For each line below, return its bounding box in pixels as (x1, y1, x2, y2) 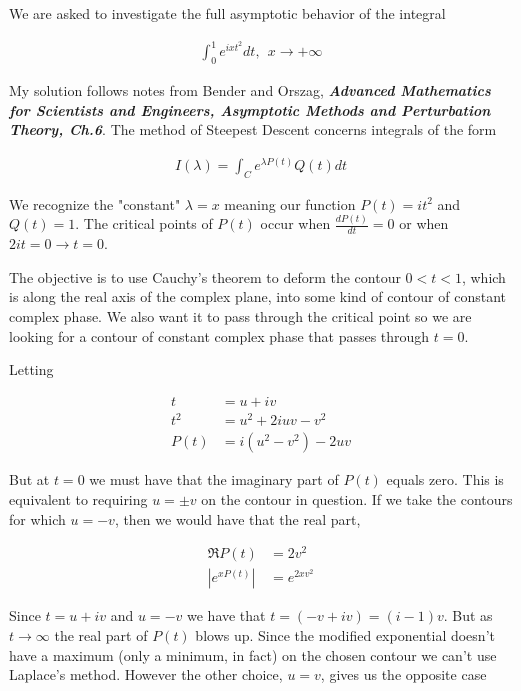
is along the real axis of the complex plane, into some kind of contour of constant (9, 286, 506, 307)
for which (9, 508, 66, 529)
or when (399, 213, 449, 234)
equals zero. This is (386, 469, 504, 490)
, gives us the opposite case (320, 664, 487, 685)
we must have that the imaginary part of (89, 469, 339, 490)
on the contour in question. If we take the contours (201, 489, 513, 510)
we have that (187, 605, 266, 626)
